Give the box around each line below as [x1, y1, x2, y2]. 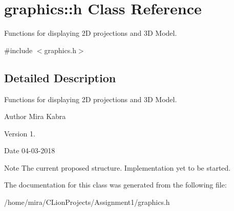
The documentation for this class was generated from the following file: [4, 179, 227, 190]
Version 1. [4, 128, 35, 138]
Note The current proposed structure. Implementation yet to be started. [4, 162, 231, 173]
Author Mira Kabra [4, 111, 66, 122]
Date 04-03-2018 [4, 145, 55, 156]
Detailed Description [4, 69, 116, 85]
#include [4, 44, 33, 55]
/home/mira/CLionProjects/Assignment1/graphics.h [4, 197, 170, 207]
